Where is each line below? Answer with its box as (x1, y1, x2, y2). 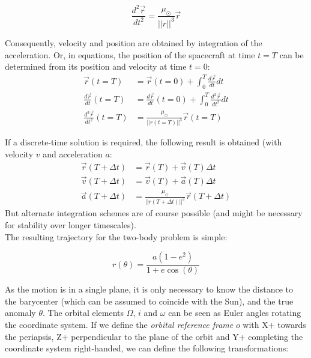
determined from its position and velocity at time (5, 60, 187, 73)
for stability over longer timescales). (5, 218, 136, 231)
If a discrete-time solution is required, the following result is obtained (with (5, 136, 282, 148)
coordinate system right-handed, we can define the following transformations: (5, 342, 289, 354)
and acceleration (43, 148, 103, 160)
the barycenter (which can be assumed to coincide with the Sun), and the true (5, 294, 294, 307)
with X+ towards (243, 318, 306, 330)
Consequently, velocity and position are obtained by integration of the (5, 36, 262, 49)
